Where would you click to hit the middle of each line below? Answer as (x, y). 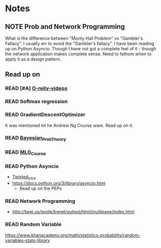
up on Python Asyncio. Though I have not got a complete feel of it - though (81, 49)
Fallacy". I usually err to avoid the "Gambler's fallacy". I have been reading (80, 44)
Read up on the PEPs (41, 188)
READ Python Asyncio (32, 166)
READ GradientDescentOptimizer (45, 114)
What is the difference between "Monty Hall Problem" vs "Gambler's (74, 38)
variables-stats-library (28, 240)
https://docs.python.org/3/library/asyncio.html (59, 183)
